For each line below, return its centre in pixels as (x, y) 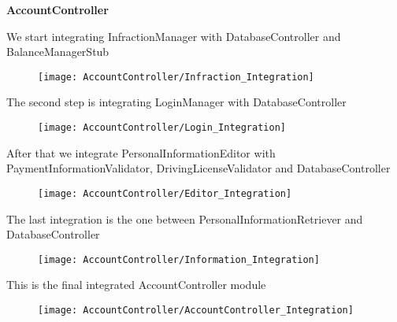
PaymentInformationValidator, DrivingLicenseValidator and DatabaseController (198, 168)
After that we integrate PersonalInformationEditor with (141, 152)
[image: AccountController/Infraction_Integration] (176, 77)
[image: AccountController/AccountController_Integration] (196, 310)
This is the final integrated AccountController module (136, 285)
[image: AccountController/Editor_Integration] (165, 193)
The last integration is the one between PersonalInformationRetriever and (185, 218)
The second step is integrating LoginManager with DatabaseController (176, 102)
